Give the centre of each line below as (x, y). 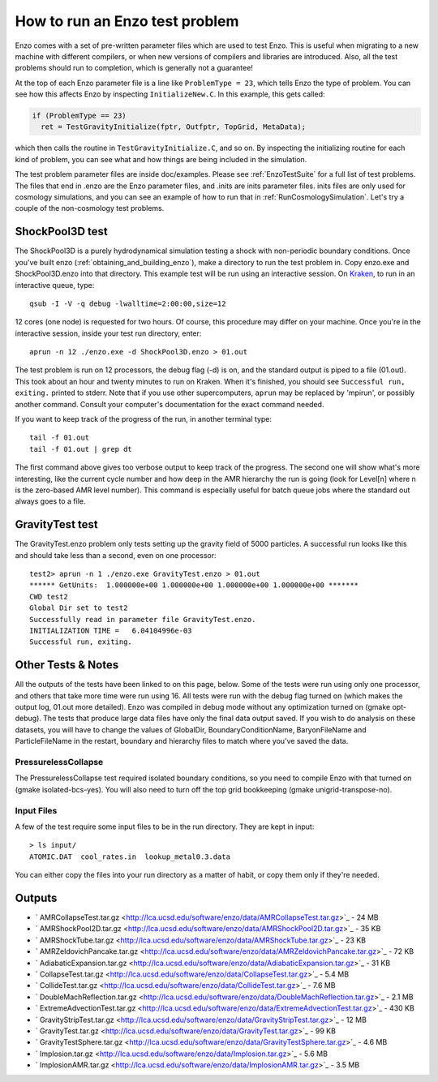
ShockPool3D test (62, 232)
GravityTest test (56, 524)
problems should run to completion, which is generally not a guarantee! (134, 68)
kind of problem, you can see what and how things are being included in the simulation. (161, 159)
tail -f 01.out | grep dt (81, 449)
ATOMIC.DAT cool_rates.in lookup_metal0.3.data (130, 857)
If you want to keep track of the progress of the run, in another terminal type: (143, 419)
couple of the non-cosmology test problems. (90, 208)
